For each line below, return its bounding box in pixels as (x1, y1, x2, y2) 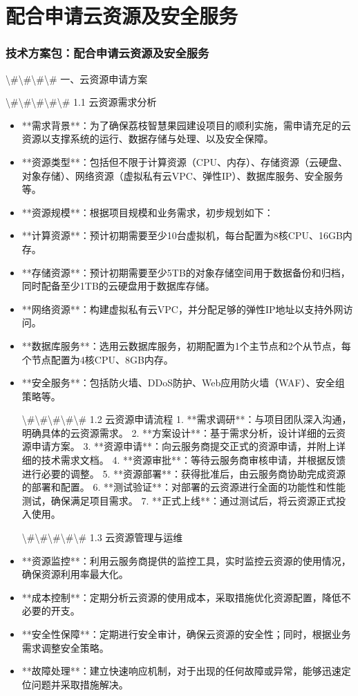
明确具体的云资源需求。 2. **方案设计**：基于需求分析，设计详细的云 (21, 425, 337, 440)
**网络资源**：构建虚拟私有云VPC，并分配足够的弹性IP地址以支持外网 (21, 301, 343, 316)
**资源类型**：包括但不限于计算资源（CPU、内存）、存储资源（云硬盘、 (21, 154, 348, 169)
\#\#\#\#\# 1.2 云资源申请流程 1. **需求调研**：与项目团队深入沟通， (21, 412, 352, 426)
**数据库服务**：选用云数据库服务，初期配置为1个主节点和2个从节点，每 (21, 338, 351, 352)
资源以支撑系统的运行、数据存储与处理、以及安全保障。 (21, 131, 274, 146)
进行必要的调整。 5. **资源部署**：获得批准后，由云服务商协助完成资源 (21, 466, 346, 480)
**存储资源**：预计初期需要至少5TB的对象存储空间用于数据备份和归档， (21, 265, 350, 279)
